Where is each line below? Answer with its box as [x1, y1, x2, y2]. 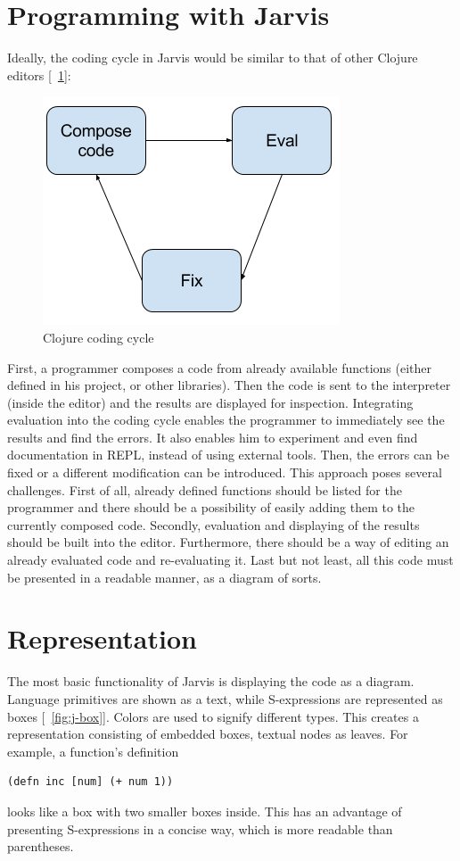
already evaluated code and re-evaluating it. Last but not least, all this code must [7, 551, 454, 569]
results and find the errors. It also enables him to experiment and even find [7, 427, 418, 446]
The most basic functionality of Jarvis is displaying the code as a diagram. [7, 672, 415, 691]
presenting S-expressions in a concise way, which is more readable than [7, 819, 393, 838]
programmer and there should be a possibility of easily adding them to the [7, 498, 415, 517]
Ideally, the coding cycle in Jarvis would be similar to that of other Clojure [7, 48, 418, 67]
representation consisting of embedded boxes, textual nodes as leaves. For [7, 724, 408, 743]
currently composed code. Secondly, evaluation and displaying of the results [7, 515, 420, 534]
